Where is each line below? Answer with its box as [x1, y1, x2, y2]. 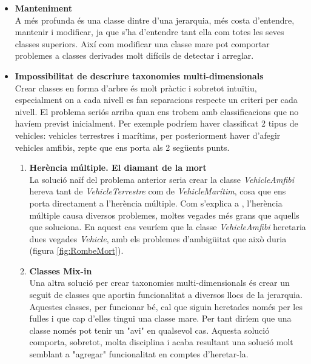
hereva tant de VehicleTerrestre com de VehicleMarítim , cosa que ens [29, 185, 286, 197]
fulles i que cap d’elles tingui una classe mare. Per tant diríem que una [29, 312, 292, 325]
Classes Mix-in [29, 264, 92, 277]
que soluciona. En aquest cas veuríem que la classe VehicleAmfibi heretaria [29, 220, 306, 233]
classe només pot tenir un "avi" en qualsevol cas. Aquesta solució [29, 323, 270, 336]
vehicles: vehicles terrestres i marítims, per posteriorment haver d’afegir [15, 128, 281, 141]
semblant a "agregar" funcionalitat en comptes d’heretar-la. [29, 348, 249, 360]
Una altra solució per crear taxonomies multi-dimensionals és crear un [29, 276, 290, 289]
